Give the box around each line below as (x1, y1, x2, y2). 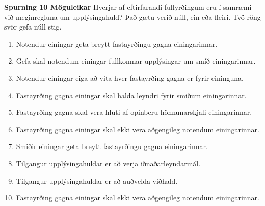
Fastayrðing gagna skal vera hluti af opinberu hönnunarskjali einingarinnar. (16, 107, 252, 117)
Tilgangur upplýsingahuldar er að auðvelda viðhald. (16, 175, 178, 186)
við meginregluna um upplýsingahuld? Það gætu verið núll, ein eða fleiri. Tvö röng (4, 11, 261, 22)
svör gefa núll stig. (4, 21, 62, 32)
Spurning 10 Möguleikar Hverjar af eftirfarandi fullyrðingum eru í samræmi (4, 2, 252, 12)
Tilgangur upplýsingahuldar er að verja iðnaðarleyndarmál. (16, 158, 201, 168)
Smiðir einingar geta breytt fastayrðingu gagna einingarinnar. (16, 141, 208, 152)
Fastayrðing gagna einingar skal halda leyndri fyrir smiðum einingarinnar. (16, 90, 247, 100)
